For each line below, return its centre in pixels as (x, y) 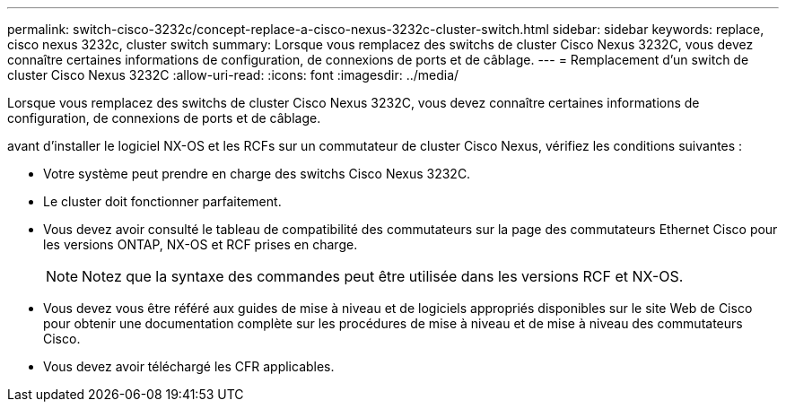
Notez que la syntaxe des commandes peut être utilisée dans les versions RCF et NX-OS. (383, 276)
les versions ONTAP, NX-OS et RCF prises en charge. (201, 244)
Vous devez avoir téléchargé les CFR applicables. (189, 366)
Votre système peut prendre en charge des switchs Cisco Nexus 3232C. (257, 174)
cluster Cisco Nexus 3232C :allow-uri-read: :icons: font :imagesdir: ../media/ (233, 75)
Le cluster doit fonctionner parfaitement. (162, 201)
